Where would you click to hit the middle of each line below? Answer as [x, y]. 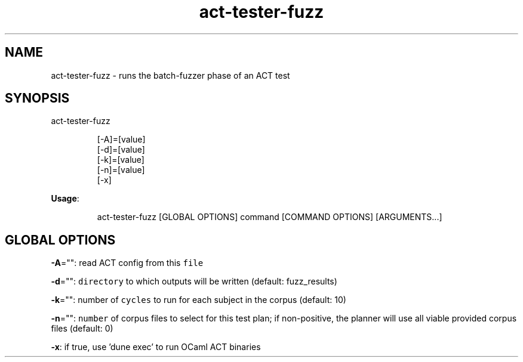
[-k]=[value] [121, 160]
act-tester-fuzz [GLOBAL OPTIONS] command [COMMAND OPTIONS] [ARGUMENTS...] [270, 217]
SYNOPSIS [37, 98]
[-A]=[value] [121, 140]
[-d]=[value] [121, 150]
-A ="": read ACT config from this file [127, 263]
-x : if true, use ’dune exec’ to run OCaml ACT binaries [156, 347]
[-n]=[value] [121, 170]
